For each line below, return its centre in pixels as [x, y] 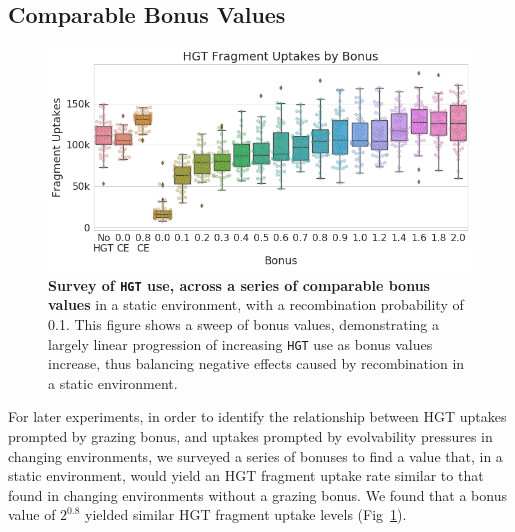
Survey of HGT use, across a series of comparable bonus [239, 284]
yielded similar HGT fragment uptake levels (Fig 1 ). [246, 514]
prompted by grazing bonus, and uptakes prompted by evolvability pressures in [250, 435]
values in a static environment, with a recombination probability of [256, 304]
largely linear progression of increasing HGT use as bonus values [240, 343]
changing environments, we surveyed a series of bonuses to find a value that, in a [255, 455]
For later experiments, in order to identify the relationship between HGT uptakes [257, 416]
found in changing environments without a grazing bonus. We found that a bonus [257, 494]
